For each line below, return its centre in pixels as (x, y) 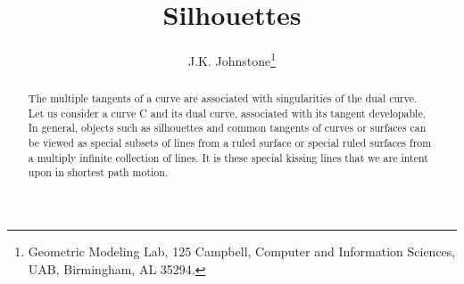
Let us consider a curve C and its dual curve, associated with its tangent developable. (227, 113)
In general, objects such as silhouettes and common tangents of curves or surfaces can (227, 128)
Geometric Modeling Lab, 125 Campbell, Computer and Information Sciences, (242, 252)
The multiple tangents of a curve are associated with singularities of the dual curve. (223, 98)
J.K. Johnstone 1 (232, 59)
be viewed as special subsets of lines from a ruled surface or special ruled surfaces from (230, 143)
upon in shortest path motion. (98, 172)
